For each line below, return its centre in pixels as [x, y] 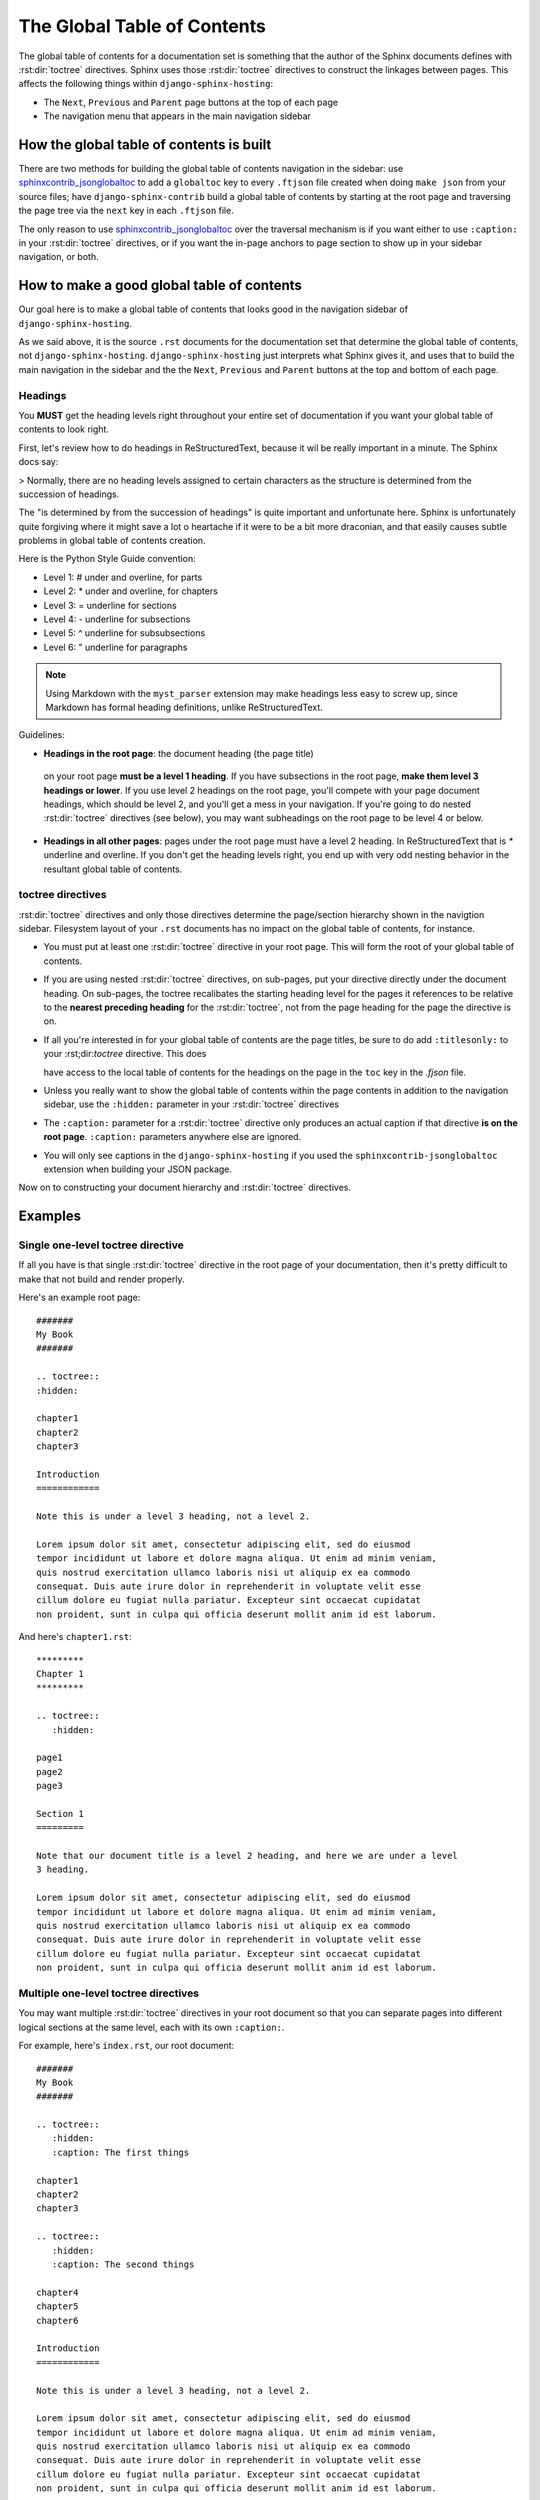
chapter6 [57, 2320]
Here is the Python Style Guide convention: [107, 559]
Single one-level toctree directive [101, 1245]
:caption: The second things [123, 2264]
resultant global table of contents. [113, 869]
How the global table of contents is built [145, 144]
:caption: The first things [120, 2152]
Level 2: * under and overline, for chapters [131, 591]
